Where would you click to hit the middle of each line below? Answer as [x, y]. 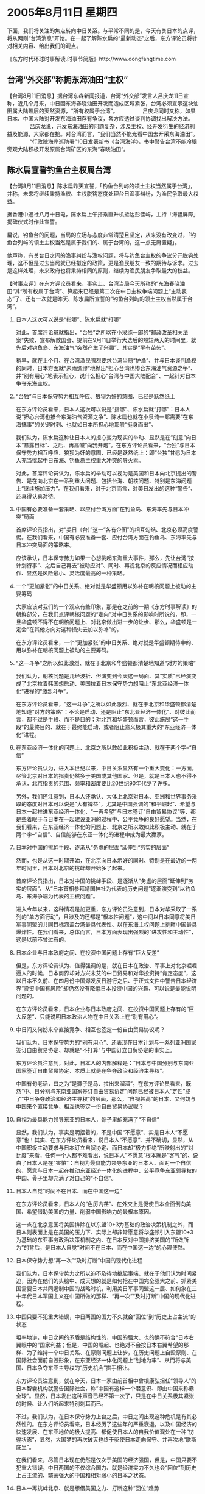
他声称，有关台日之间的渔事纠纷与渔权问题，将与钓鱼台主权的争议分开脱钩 [100, 255]
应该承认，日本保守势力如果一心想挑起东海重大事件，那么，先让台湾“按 [105, 558]
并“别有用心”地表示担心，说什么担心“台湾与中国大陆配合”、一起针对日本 [106, 375]
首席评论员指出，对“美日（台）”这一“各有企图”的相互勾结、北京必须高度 [104, 529]
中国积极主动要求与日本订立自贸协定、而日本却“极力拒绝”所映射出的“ [102, 1147]
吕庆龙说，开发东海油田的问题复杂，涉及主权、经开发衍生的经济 [109, 126]
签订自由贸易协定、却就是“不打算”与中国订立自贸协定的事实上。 [96, 1050]
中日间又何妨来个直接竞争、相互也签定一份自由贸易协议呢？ [90, 1029]
